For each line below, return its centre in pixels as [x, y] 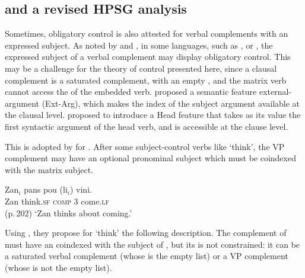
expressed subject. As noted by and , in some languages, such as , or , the [139, 45]
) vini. [81, 189]
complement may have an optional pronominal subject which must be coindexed [150, 158]
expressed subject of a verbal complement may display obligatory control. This [148, 57]
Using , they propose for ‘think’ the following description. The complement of [146, 233]
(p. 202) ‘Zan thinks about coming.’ [69, 213]
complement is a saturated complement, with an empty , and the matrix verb [146, 80]
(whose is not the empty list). [58, 267]
